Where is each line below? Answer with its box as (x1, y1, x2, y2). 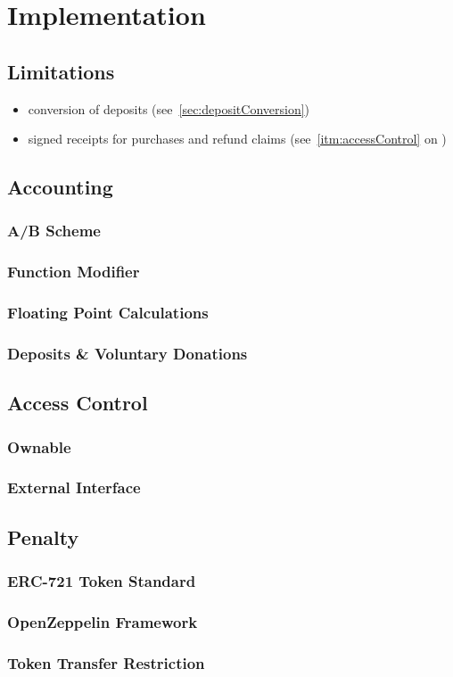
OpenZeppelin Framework (7, 610, 198, 632)
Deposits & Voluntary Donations (7, 343, 248, 364)
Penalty (7, 523, 79, 550)
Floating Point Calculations (7, 301, 209, 324)
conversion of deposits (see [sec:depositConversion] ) (28, 99, 310, 118)
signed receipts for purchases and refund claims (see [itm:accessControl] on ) (28, 129, 447, 148)
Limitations (7, 57, 115, 85)
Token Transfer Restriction (7, 651, 205, 673)
